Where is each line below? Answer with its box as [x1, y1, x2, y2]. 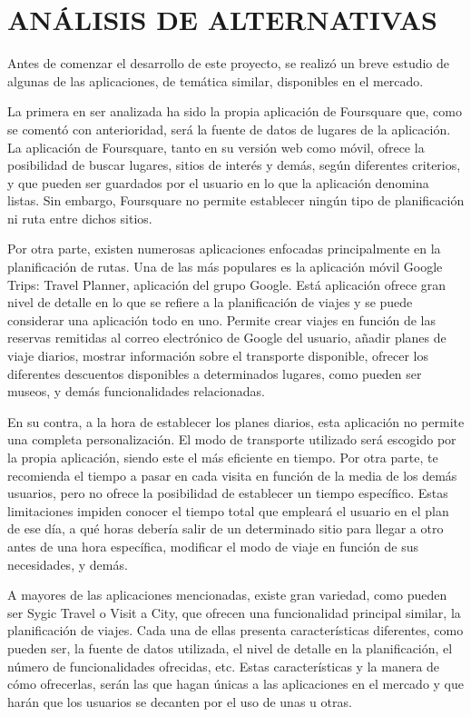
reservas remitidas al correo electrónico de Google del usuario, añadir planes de [7, 328, 446, 347]
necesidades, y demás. [7, 554, 128, 573]
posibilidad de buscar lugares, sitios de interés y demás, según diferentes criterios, [7, 155, 461, 174]
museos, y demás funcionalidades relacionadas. [7, 382, 265, 401]
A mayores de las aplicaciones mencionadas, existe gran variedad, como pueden [7, 585, 447, 604]
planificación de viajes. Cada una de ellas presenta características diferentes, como [7, 621, 464, 640]
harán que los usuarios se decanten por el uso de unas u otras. [7, 692, 352, 711]
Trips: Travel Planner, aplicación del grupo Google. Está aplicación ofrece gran [7, 274, 446, 294]
